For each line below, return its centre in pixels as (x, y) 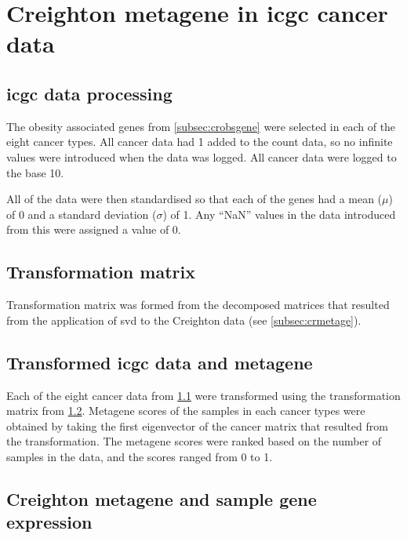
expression (49, 522)
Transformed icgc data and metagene (160, 362)
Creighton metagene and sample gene (162, 498)
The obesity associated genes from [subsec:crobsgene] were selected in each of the (201, 126)
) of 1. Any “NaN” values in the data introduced (279, 214)
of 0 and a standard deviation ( (82, 214)
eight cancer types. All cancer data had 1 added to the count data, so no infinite (200, 142)
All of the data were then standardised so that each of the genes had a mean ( (194, 199)
